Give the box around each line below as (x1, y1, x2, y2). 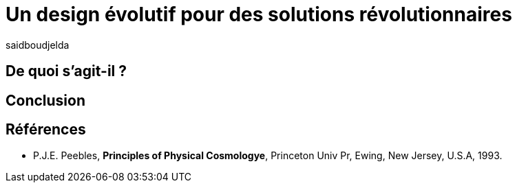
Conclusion (6, 91, 86, 109)
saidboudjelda (6, 38, 70, 51)
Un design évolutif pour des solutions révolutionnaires (6, 3, 512, 26)
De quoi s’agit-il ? (6, 62, 127, 80)
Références (6, 121, 86, 139)
